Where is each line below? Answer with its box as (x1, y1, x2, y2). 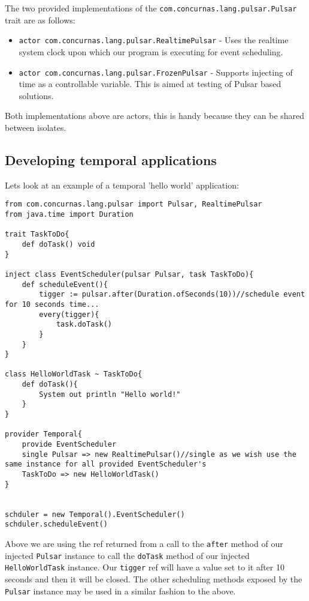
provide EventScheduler (22, 440, 117, 449)
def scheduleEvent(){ (22, 280, 108, 289)
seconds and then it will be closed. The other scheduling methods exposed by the (5, 572, 302, 585)
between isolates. (5, 121, 66, 133)
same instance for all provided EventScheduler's (5, 460, 207, 469)
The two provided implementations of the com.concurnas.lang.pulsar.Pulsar (5, 2, 297, 14)
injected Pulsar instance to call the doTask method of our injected (5, 549, 250, 561)
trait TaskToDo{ (5, 230, 69, 239)
